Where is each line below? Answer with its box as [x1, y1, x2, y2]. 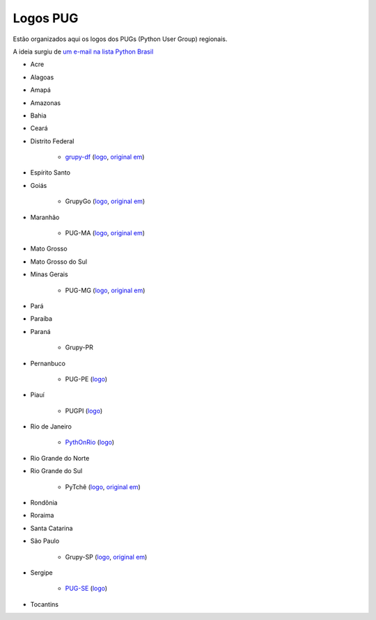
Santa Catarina [30, 524, 73, 532]
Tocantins [30, 600, 59, 608]
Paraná [30, 327, 52, 335]
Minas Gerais [30, 270, 69, 278]
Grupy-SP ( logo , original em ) [65, 553, 148, 561]
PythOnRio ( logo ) [65, 438, 115, 447]
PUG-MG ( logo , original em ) [65, 286, 146, 294]
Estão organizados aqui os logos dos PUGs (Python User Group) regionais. [13, 35, 228, 43]
